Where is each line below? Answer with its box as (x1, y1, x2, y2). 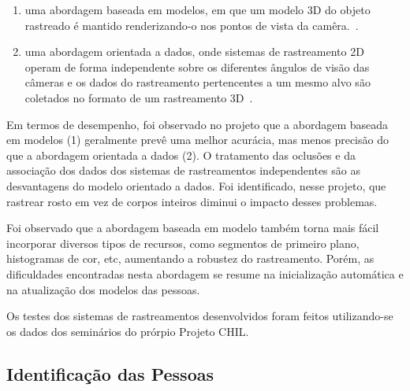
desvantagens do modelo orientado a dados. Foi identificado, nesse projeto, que (6, 177, 386, 194)
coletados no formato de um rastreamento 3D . (24, 89, 253, 105)
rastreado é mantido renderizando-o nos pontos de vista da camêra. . (24, 17, 359, 33)
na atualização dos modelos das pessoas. (6, 281, 200, 297)
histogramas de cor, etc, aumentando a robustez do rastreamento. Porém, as (6, 250, 375, 267)
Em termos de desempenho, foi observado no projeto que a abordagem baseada (6, 116, 389, 132)
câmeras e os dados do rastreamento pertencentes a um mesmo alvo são (24, 74, 371, 90)
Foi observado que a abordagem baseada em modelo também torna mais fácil (6, 219, 379, 236)
